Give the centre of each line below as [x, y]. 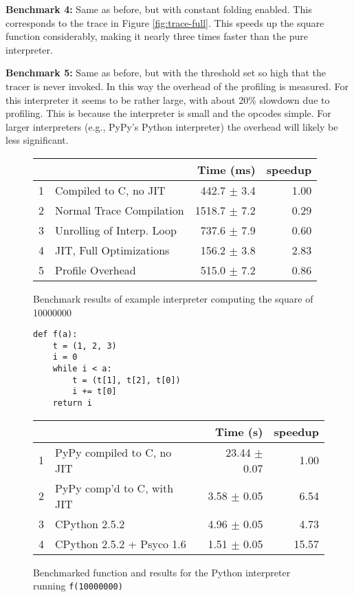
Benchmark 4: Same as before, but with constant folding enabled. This [159, 9]
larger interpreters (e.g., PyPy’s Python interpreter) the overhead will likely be [172, 126]
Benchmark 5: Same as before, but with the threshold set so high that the [166, 73]
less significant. [37, 140]
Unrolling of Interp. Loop [116, 230]
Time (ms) [226, 169]
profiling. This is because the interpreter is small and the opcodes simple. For [168, 113]
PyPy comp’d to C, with [114, 488]
